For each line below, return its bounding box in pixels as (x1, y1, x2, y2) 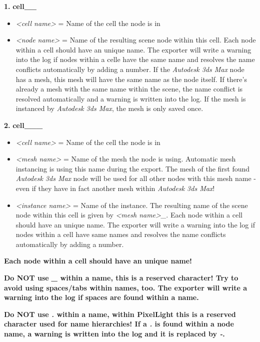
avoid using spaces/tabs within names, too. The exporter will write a (4, 282, 247, 292)
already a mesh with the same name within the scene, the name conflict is (15, 83, 243, 94)
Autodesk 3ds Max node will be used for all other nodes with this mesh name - (15, 173, 256, 183)
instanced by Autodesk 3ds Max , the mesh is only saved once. (15, 103, 203, 113)
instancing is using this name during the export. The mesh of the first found (15, 163, 250, 173)
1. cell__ (4, 1, 36, 11)
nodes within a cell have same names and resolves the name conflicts (15, 229, 226, 239)
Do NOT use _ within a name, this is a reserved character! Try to (4, 272, 238, 283)
